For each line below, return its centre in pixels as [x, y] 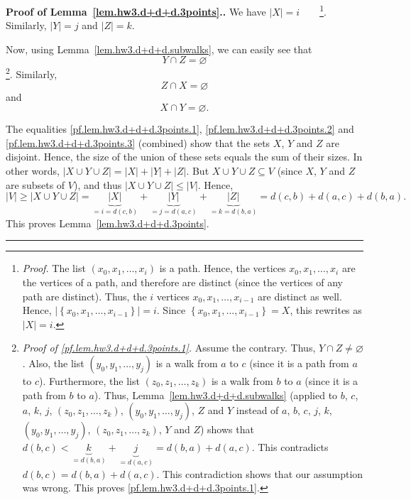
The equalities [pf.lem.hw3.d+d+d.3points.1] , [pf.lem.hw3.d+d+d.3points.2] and [180, 129]
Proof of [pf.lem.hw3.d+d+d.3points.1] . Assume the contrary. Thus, [169, 348]
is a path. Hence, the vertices [223, 268]
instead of [257, 410]
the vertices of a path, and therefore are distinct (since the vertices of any [182, 282]
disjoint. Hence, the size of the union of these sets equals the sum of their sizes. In [184, 157]
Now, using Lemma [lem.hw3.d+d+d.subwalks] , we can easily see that [159, 49]
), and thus [98, 184]
